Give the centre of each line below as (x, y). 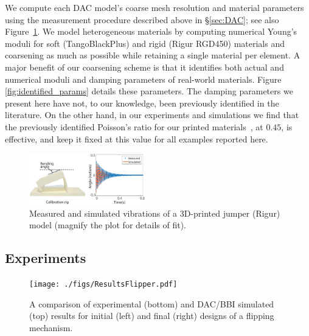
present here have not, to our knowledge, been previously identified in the (142, 103)
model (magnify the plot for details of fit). (108, 225)
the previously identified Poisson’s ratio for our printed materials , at (134, 126)
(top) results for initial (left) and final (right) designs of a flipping (152, 316)
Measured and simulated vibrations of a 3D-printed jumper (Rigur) (155, 213)
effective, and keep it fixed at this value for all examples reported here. (137, 138)
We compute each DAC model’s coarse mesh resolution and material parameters (154, 7)
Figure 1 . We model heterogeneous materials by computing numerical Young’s (151, 31)
